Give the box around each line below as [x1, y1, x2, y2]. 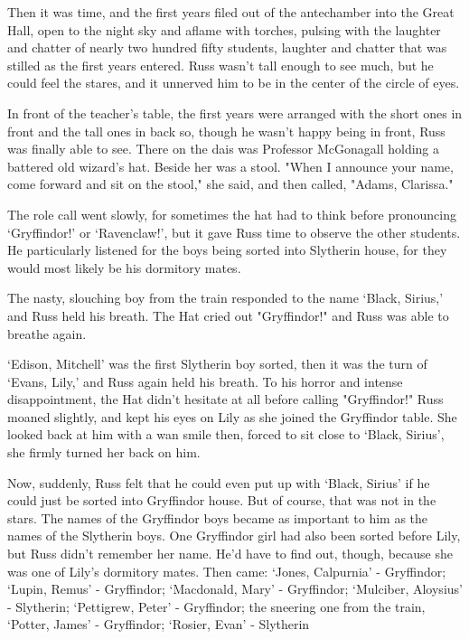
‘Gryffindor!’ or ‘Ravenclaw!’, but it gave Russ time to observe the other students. [7, 222, 461, 241]
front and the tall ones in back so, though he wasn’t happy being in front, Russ [7, 121, 446, 140]
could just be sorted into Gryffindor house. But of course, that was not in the [7, 491, 436, 510]
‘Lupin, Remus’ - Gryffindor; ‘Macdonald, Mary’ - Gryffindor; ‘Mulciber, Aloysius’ [7, 579, 463, 598]
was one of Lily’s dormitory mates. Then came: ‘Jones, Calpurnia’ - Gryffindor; [7, 561, 446, 580]
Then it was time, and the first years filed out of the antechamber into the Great [7, 3, 455, 21]
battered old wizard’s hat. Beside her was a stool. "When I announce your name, [7, 156, 454, 175]
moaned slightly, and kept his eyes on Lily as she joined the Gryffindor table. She [7, 407, 457, 426]
